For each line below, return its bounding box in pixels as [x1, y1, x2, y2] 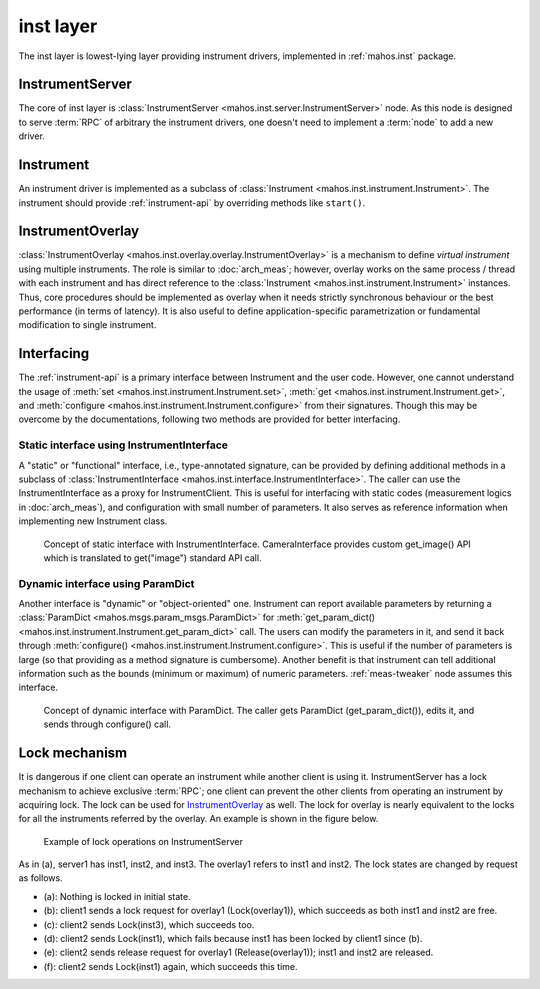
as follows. [18, 872, 64, 884]
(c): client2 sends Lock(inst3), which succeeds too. [43, 918, 255, 930]
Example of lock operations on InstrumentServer [43, 835, 244, 847]
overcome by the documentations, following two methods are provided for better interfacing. [18, 413, 401, 425]
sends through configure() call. [43, 718, 172, 730]
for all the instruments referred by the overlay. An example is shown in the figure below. [18, 813, 379, 825]
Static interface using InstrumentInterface [18, 438, 229, 452]
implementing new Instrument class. [18, 515, 168, 527]
